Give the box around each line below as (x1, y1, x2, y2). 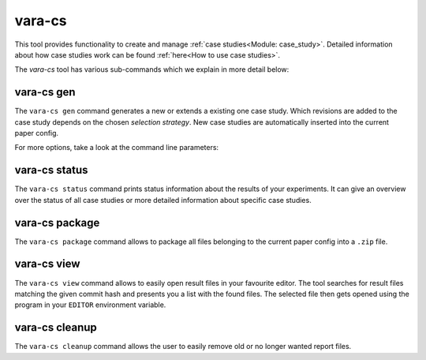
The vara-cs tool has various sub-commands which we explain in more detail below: (14, 65, 290, 74)
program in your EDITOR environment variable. (14, 300, 166, 309)
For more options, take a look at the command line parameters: (14, 143, 219, 152)
